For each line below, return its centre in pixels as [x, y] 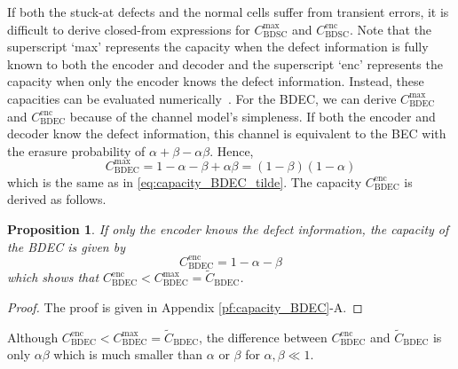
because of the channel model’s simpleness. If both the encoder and [253, 116]
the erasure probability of [76, 150]
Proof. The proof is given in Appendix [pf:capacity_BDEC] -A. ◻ [185, 306]
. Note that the [391, 29]
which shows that [53, 277]
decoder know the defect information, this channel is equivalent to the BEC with [227, 133]
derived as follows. [57, 199]
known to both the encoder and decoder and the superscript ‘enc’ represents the [225, 63]
